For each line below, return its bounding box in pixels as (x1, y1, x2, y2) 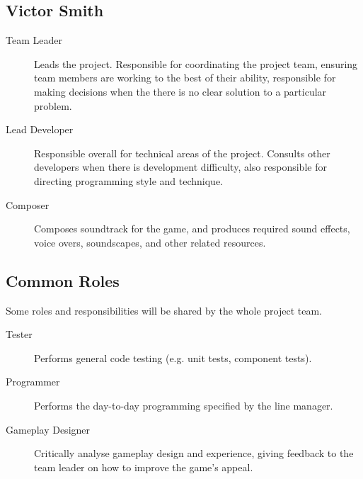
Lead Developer (6, 122, 74, 137)
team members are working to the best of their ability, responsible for (34, 70, 336, 85)
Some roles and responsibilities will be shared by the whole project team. (6, 303, 322, 317)
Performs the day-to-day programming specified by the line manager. (34, 398, 333, 412)
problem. (34, 98, 72, 113)
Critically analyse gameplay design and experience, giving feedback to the (34, 446, 354, 461)
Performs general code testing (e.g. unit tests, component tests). (34, 350, 312, 365)
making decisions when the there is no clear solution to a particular (34, 84, 327, 98)
